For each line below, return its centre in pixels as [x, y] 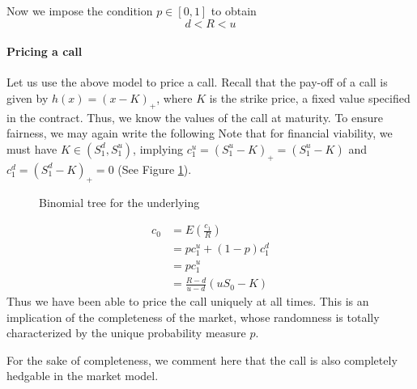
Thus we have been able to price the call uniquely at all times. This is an [188, 301]
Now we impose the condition [80, 11]
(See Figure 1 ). [155, 169]
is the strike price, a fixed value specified [310, 97]
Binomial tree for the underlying [119, 202]
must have [32, 148]
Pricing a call [45, 51]
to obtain [234, 11]
